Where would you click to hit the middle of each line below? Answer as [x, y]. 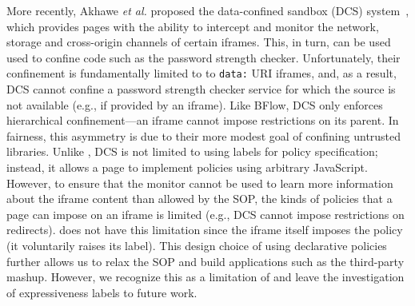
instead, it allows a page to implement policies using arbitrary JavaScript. [187, 167]
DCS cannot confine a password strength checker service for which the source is [201, 89]
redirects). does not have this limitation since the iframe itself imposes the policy [205, 230]
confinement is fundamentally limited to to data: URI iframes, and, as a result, [202, 73]
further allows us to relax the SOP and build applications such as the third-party [206, 261]
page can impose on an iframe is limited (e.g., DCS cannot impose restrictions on [206, 214]
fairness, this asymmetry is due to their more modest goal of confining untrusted [204, 135]
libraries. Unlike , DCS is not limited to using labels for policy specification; [192, 151]
